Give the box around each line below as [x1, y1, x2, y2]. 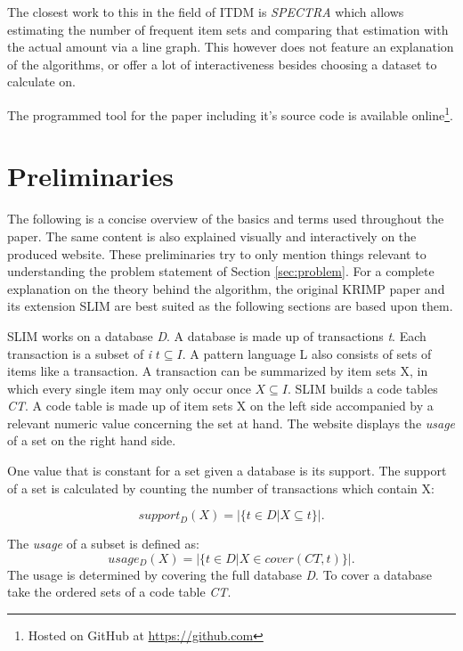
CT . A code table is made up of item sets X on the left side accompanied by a [7, 396, 434, 415]
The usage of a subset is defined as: [7, 534, 199, 553]
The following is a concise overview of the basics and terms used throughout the [7, 209, 444, 228]
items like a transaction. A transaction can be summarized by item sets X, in [7, 362, 428, 380]
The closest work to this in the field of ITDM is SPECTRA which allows [7, 3, 404, 20]
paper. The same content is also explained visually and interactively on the [7, 226, 417, 245]
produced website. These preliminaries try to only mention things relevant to [7, 244, 426, 263]
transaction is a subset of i [7, 344, 152, 362]
